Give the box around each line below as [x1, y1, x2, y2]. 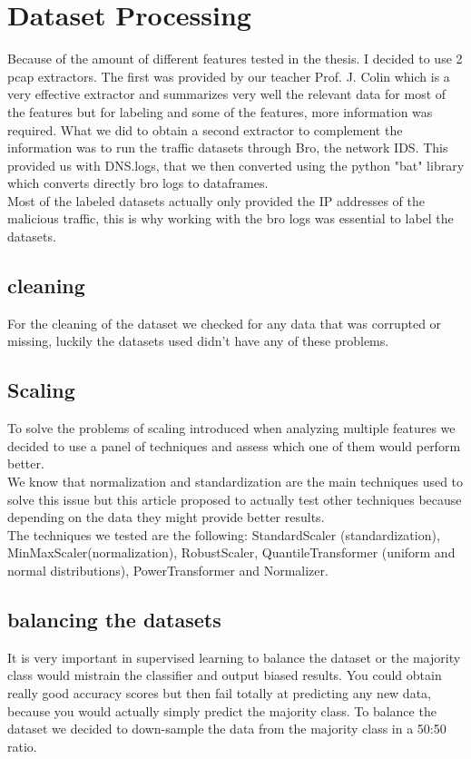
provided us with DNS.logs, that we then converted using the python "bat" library [7, 155, 465, 174]
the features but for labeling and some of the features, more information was [7, 102, 433, 121]
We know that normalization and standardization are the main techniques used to [7, 472, 464, 491]
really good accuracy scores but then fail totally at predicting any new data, [7, 683, 431, 702]
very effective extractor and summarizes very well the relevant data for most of [7, 84, 446, 103]
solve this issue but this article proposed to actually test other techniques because [7, 489, 462, 508]
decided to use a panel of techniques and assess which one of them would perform [7, 436, 461, 455]
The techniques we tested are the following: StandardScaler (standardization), [7, 525, 440, 544]
